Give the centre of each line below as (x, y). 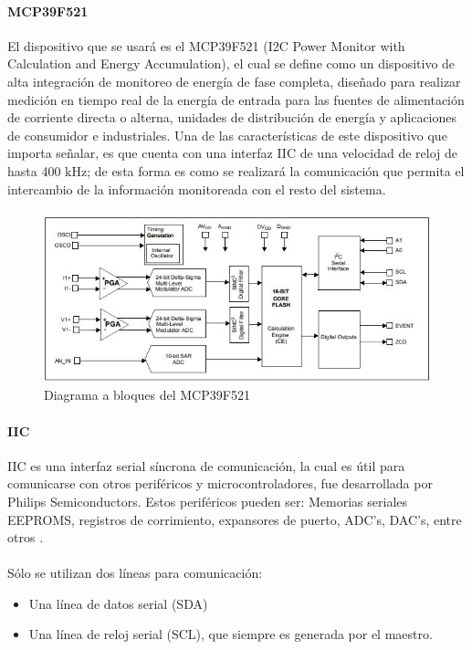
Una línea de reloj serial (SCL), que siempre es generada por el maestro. (231, 634)
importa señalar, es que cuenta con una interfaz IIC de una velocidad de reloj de (233, 153)
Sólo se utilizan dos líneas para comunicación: (135, 573)
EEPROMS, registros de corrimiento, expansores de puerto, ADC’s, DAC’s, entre (235, 519)
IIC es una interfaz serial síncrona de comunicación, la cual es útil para (206, 465)
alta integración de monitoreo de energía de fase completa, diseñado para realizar (234, 81)
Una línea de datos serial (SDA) (118, 603)
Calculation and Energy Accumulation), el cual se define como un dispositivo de (231, 63)
